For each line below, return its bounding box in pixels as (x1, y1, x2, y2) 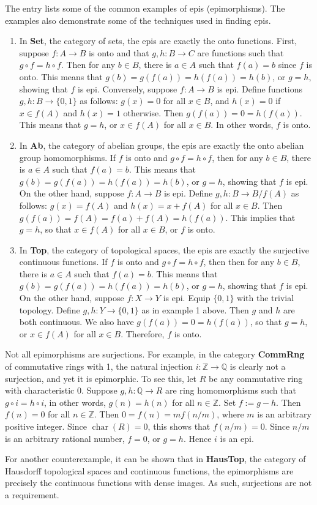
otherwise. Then (123, 106, 184, 119)
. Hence (183, 432, 212, 444)
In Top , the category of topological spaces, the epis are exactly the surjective (19, 243, 310, 256)
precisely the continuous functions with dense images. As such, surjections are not (5, 476, 312, 489)
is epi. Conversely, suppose (78, 82, 177, 95)
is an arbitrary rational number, (5, 432, 125, 444)
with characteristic (5, 384, 75, 397)
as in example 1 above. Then (141, 303, 249, 316)
